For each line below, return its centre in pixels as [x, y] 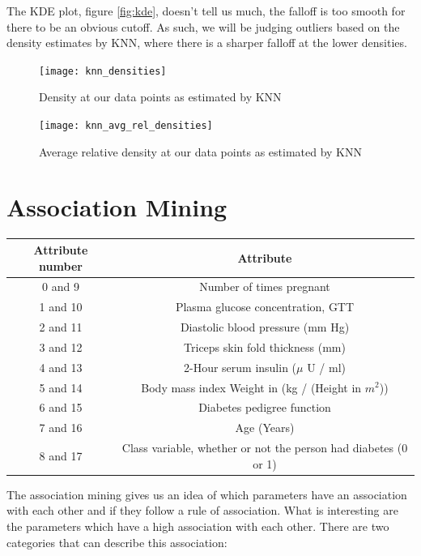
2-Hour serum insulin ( [240, 367]
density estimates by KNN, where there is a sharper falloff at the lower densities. [207, 43]
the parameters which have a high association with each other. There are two [198, 526]
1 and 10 [61, 307]
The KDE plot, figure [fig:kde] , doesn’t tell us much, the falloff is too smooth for [206, 11]
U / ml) [326, 367]
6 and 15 [61, 407]
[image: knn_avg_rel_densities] [126, 126]
